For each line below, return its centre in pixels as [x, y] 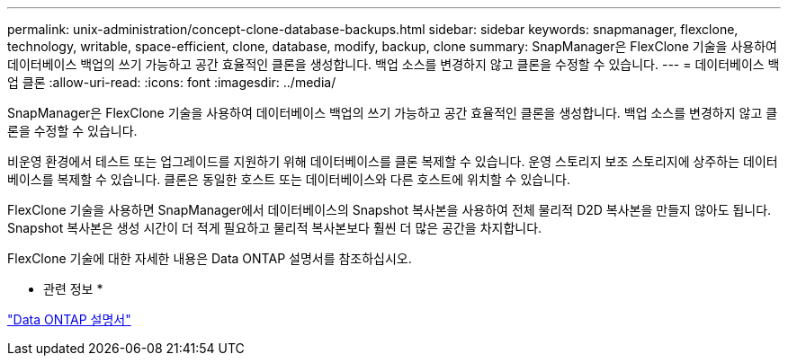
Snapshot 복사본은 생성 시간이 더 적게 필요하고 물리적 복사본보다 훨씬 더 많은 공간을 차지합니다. [275, 228]
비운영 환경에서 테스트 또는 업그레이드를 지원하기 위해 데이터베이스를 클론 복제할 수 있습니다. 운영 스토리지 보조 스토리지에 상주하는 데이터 [393, 161]
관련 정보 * [73, 289]
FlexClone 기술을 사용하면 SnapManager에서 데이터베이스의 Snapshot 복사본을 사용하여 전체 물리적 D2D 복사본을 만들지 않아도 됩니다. [390, 210]
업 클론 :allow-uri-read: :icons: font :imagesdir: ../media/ [172, 82]
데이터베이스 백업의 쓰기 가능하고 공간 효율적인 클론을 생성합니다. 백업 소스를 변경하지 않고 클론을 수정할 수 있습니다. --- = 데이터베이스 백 [394, 64]
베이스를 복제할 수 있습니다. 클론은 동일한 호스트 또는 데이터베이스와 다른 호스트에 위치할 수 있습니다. [289, 179]
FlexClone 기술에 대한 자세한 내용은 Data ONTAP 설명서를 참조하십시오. [210, 258]
